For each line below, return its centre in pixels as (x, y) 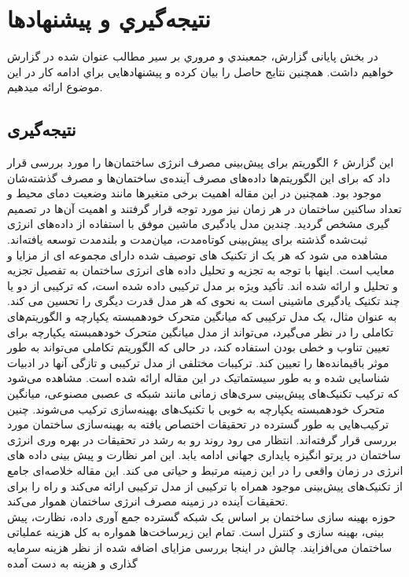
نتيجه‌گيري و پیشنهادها (109, 18)
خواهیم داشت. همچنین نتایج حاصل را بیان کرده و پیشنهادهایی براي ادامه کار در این (201, 71)
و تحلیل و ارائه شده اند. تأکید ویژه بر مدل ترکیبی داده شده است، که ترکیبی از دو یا (203, 285)
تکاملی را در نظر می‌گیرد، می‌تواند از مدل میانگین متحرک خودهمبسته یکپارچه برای (201, 331)
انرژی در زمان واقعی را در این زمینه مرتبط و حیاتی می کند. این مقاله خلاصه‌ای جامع (205, 470)
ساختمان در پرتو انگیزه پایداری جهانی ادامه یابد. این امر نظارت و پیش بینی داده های (204, 455)
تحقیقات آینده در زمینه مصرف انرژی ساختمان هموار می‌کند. (148, 501)
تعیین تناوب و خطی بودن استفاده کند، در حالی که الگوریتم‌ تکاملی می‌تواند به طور (199, 347)
